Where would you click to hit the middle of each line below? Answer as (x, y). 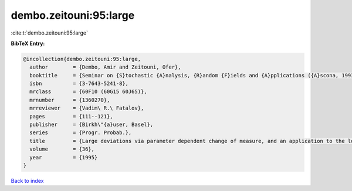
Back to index (27, 180)
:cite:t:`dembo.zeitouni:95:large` (49, 33)
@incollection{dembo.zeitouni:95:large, (82, 59)
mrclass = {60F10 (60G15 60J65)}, (88, 92)
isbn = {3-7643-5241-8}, (79, 84)
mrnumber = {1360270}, (70, 100)
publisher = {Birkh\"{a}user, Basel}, (92, 125)
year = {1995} (64, 157)
